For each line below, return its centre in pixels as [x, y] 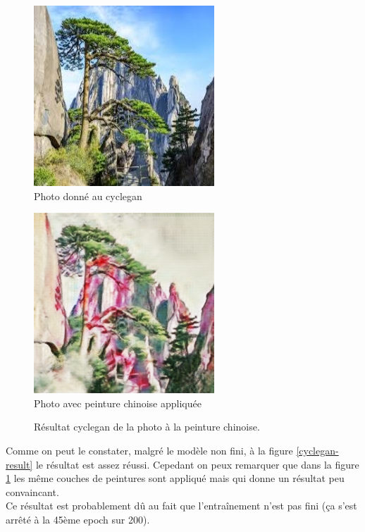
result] [19, 464]
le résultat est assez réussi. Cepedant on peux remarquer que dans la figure [197, 464]
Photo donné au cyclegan [88, 196]
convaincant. [32, 491]
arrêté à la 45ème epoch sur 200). [78, 519]
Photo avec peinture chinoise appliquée [118, 403]
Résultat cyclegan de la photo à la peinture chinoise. [147, 427]
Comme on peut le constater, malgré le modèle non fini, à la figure [149, 450]
